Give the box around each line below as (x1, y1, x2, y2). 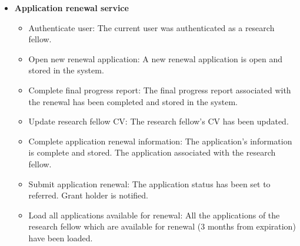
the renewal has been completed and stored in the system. (28, 95, 238, 107)
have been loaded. (28, 231, 93, 244)
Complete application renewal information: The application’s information (28, 134, 292, 147)
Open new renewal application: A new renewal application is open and (28, 52, 283, 65)
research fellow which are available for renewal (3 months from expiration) (28, 220, 296, 232)
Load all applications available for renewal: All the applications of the (28, 208, 280, 221)
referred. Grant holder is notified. (28, 189, 148, 201)
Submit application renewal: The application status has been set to (28, 177, 271, 190)
